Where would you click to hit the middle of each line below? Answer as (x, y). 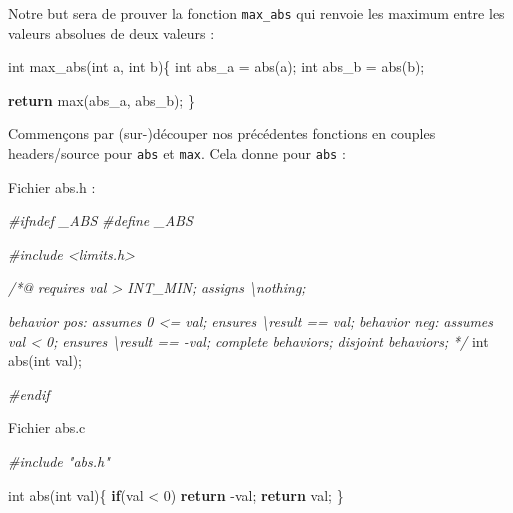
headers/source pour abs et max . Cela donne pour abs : (177, 153)
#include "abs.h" (59, 461)
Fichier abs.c (47, 427)
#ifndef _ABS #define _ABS (100, 220)
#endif (29, 393)
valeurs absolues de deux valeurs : (111, 32)
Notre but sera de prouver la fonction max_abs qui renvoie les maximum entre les (256, 13)
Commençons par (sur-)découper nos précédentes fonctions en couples (222, 133)
